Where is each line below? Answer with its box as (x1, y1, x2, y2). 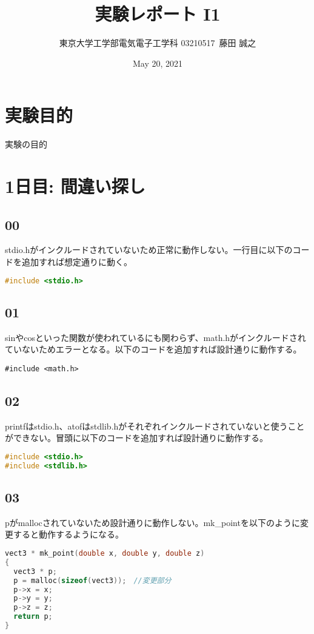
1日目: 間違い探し (5, 174, 145, 198)
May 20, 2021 (132, 56, 183, 69)
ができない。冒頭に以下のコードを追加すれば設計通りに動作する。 (5, 431, 268, 444)
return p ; (13, 612, 53, 621)
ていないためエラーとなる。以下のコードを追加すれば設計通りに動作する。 (5, 343, 302, 356)
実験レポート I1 (95, 1, 221, 26)
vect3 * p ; (13, 567, 57, 576)
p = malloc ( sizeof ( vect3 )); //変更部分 (13, 576, 172, 585)
